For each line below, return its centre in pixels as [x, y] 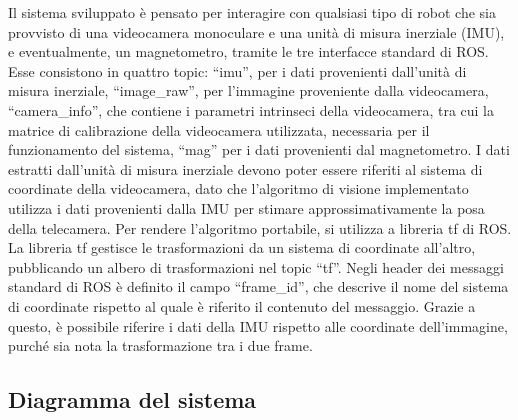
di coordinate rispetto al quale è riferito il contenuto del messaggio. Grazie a [242, 305]
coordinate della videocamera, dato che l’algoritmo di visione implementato [238, 188]
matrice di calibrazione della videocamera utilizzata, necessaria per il [219, 129]
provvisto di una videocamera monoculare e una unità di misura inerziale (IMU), [256, 31]
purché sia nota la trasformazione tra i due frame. [160, 345]
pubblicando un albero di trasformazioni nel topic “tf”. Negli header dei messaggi [256, 266]
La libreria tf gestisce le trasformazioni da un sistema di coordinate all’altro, [242, 247]
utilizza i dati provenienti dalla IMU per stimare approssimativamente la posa [246, 207]
